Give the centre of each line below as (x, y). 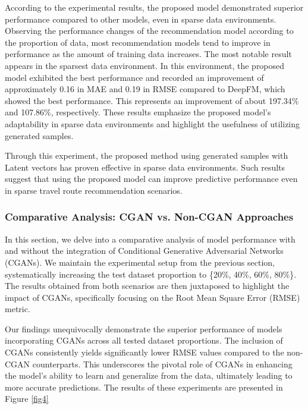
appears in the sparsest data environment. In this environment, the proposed (145, 65)
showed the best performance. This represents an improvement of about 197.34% (152, 100)
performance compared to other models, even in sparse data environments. (141, 19)
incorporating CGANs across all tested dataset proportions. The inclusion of (144, 340)
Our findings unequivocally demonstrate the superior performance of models (144, 328)
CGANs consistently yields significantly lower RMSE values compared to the (144, 352)
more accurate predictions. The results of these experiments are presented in (144, 387)
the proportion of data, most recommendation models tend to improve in (138, 42)
